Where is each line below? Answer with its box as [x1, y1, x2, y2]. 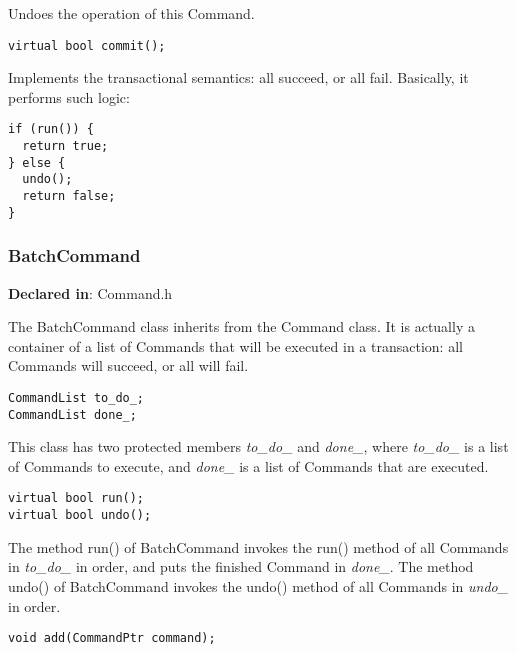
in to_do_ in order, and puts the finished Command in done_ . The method [8, 556, 474, 577]
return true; [22, 139, 109, 154]
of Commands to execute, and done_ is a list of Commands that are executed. [8, 455, 489, 476]
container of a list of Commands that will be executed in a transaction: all [8, 335, 463, 356]
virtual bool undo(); [8, 508, 152, 523]
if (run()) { [8, 122, 94, 137]
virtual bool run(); [8, 491, 145, 506]
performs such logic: [8, 86, 130, 107]
